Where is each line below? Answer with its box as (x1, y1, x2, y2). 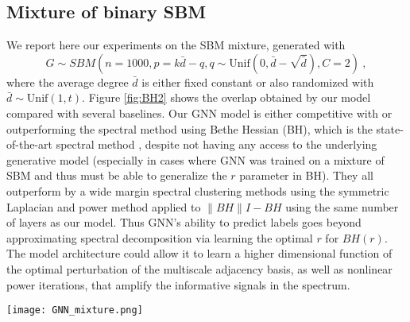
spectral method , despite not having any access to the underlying (56, 136, 377, 153)
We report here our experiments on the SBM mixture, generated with (6, 37, 346, 53)
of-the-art (6, 136, 52, 153)
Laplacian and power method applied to (6, 198, 201, 215)
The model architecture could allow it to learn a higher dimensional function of (6, 245, 393, 262)
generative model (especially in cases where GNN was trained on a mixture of (6, 151, 385, 168)
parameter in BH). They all (239, 167, 373, 184)
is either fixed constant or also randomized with (141, 73, 374, 90)
